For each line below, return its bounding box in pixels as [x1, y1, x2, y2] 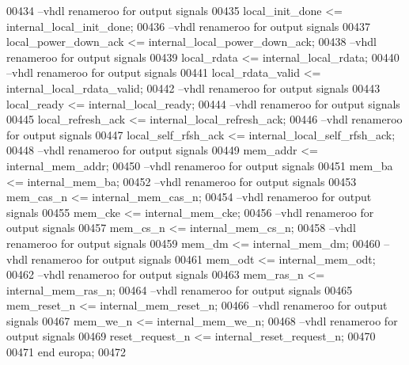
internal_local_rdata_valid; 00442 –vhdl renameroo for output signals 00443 [6, 79, 381, 96]
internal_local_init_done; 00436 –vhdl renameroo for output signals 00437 [6, 17, 371, 34]
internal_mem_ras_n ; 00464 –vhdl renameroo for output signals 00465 [6, 281, 353, 298]
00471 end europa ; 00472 [6, 344, 126, 360]
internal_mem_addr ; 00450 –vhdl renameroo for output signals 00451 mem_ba [6, 157, 393, 173]
